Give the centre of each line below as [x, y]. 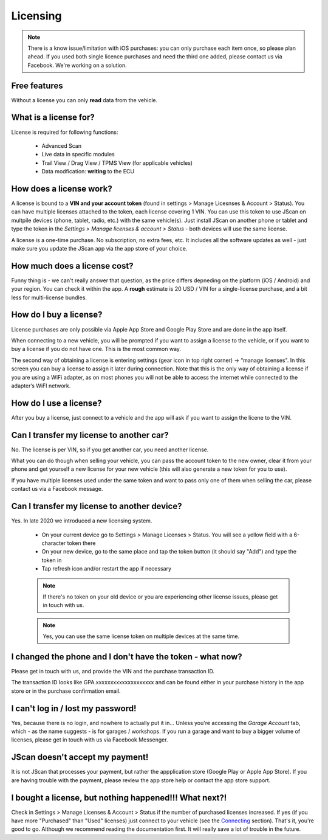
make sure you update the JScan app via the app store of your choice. [99, 248]
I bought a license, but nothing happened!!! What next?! [119, 798]
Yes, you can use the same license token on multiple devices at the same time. [141, 636]
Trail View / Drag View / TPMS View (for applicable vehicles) [117, 163]
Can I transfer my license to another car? [90, 435]
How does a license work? [62, 189]
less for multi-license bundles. [49, 297]
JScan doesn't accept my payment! [80, 757]
